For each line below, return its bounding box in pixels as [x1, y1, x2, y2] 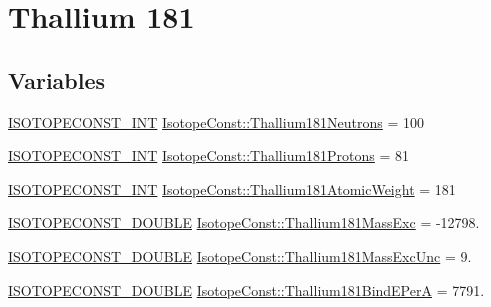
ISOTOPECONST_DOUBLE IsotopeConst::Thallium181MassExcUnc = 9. [8, 245, 472, 266]
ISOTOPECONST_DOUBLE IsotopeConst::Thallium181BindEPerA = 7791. [8, 279, 485, 300]
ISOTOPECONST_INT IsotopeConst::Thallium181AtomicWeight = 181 [8, 178, 456, 199]
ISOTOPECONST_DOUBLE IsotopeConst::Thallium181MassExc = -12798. [8, 212, 480, 233]
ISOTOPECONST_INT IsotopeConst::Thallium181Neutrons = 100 [8, 111, 425, 132]
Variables [8, 64, 106, 95]
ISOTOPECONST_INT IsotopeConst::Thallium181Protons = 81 [8, 145, 410, 166]
